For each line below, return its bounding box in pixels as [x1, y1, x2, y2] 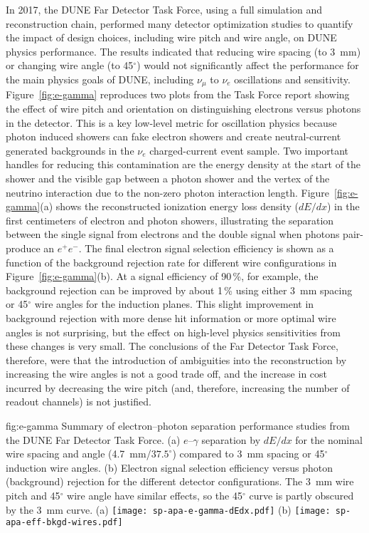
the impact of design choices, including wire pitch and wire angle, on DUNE [6, 30, 337, 45]
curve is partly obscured [249, 488, 354, 503]
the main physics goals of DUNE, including [6, 71, 194, 86]
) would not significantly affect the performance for [137, 58, 359, 73]
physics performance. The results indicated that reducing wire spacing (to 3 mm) [6, 43, 361, 58]
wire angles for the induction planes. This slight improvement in [34, 296, 314, 311]
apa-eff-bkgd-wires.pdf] [6, 517, 123, 528]
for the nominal [295, 432, 363, 447]
